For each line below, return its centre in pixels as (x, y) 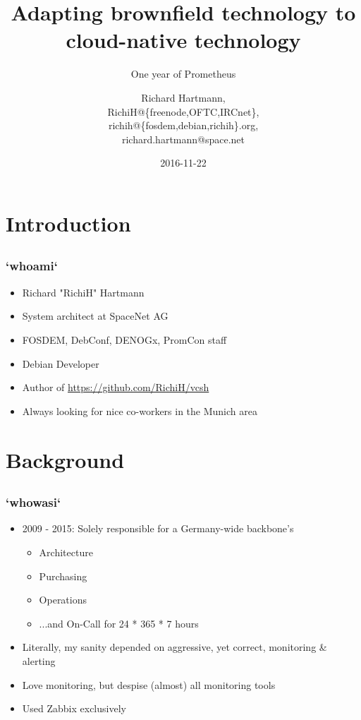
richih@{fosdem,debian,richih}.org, (183, 125)
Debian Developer (61, 363)
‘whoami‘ (32, 266)
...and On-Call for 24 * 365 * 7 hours (119, 623)
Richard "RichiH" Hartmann (83, 292)
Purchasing (63, 576)
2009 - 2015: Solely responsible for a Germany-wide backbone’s (158, 528)
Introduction (68, 223)
